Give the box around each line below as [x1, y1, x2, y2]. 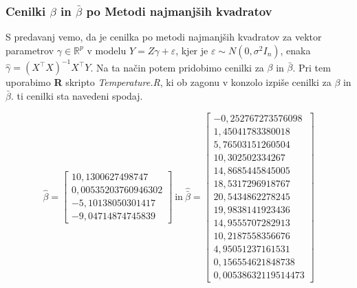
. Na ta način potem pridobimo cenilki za [90, 60, 264, 74]
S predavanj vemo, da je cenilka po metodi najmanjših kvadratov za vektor [6, 30, 322, 44]
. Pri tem [292, 60, 331, 74]
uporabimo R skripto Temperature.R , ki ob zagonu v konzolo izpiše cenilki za [6, 75, 332, 89]
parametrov [6, 43, 54, 57]
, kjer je [175, 43, 208, 57]
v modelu [87, 43, 127, 57]
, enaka [280, 43, 311, 57]
